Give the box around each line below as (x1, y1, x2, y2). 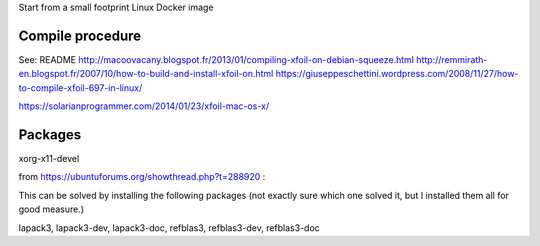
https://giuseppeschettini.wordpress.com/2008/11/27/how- (275, 68, 519, 80)
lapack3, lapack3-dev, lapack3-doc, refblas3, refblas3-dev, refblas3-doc (18, 221, 320, 234)
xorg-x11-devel (18, 152, 80, 164)
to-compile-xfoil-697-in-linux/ (18, 81, 143, 94)
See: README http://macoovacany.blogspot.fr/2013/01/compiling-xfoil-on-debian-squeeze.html (18, 53, 415, 65)
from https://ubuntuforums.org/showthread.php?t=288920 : (18, 171, 266, 183)
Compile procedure (18, 27, 142, 44)
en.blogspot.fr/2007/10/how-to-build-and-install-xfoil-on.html (18, 68, 274, 80)
